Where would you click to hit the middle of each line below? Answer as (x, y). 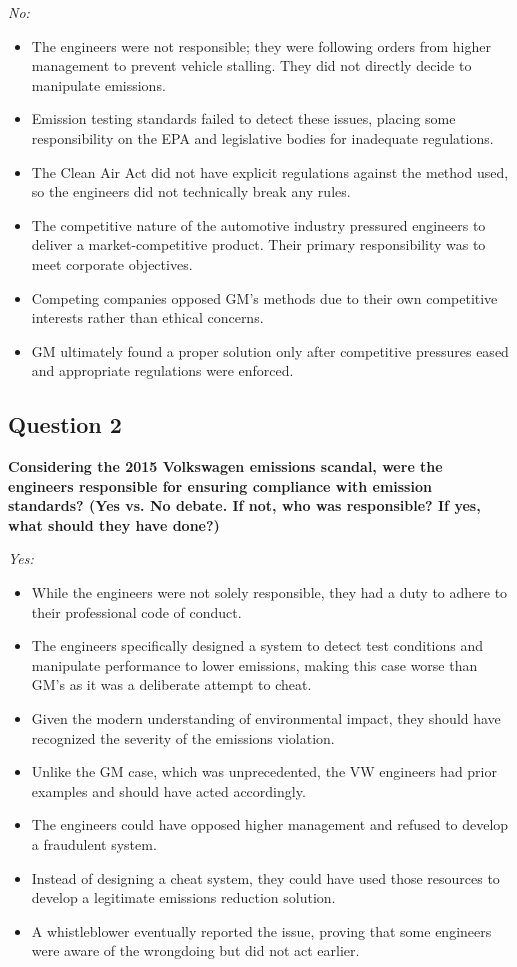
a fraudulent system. (94, 844)
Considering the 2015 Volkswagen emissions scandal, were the (225, 466)
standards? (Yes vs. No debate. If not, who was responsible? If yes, (244, 505)
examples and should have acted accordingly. (168, 790)
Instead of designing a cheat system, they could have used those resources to (265, 877)
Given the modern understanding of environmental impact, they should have (266, 718)
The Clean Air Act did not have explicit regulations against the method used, (270, 171)
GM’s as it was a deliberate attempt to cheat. (171, 684)
